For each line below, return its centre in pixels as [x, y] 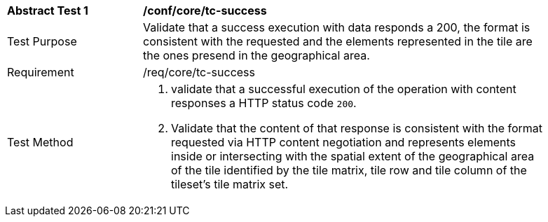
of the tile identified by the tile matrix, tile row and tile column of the [349, 170]
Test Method [40, 142]
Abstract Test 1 [48, 11]
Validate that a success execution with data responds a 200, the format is [337, 27]
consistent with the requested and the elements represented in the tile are [338, 41]
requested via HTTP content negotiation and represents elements [343, 142]
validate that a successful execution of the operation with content [344, 89]
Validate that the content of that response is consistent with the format [357, 128]
